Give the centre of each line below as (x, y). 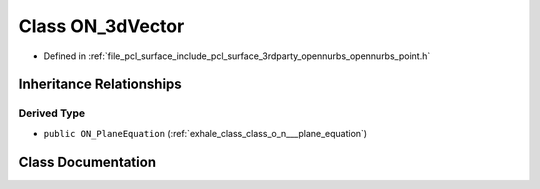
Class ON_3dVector (101, 26)
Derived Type (51, 113)
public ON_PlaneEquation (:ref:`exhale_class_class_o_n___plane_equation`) (205, 133)
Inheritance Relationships (100, 84)
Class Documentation (87, 161)
